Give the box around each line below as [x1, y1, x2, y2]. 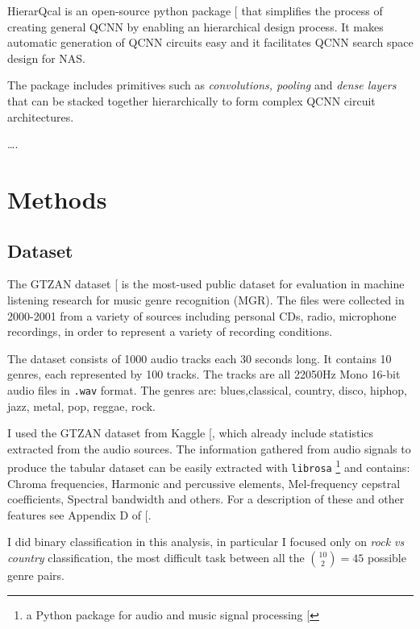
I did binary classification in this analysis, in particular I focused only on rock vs [7, 533, 405, 550]
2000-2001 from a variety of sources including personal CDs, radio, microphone [7, 307, 397, 324]
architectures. [7, 108, 74, 125]
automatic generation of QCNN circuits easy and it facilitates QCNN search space [7, 34, 414, 51]
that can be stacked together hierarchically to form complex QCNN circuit [7, 92, 376, 109]
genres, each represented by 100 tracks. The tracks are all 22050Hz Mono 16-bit [7, 366, 401, 383]
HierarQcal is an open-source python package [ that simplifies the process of [7, 2, 383, 19]
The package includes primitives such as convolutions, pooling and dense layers [7, 77, 397, 93]
